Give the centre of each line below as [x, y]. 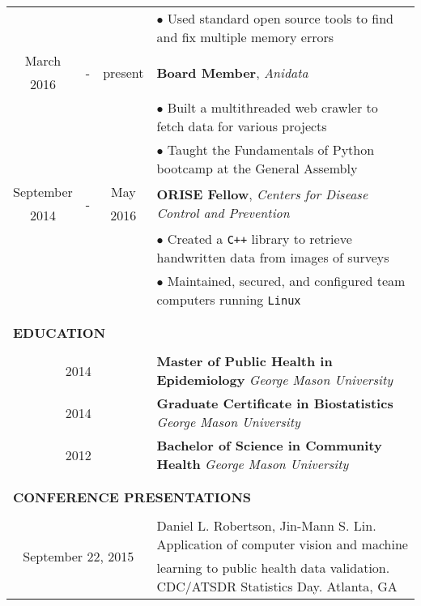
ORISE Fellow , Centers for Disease [262, 194]
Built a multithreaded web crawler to [272, 107]
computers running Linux [229, 299]
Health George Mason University [253, 464]
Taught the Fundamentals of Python [271, 149]
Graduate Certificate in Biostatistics [275, 403]
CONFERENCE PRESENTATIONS [132, 497]
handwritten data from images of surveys [273, 257]
